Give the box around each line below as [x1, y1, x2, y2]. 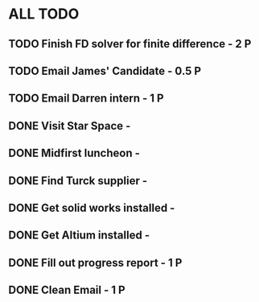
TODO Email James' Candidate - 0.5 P [8, 64, 202, 77]
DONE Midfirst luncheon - [8, 147, 141, 160]
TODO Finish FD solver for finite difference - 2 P [8, 37, 252, 51]
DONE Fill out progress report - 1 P [8, 255, 183, 270]
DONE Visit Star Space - [8, 118, 131, 133]
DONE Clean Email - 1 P [8, 283, 126, 297]
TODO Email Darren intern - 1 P [8, 92, 164, 105]
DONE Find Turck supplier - [8, 174, 148, 188]
